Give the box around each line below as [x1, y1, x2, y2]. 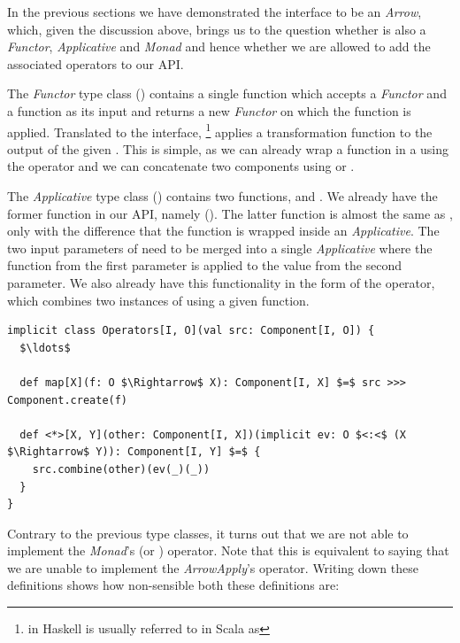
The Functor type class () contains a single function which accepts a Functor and [7, 84, 447, 103]
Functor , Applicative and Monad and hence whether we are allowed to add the [7, 37, 431, 56]
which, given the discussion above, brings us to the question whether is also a [7, 19, 426, 38]
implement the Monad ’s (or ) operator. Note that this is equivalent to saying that [7, 541, 449, 560]
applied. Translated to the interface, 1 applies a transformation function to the [7, 120, 433, 141]
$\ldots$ [19, 341, 71, 354]
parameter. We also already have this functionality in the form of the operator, [7, 273, 435, 291]
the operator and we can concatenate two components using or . [7, 157, 355, 175]
